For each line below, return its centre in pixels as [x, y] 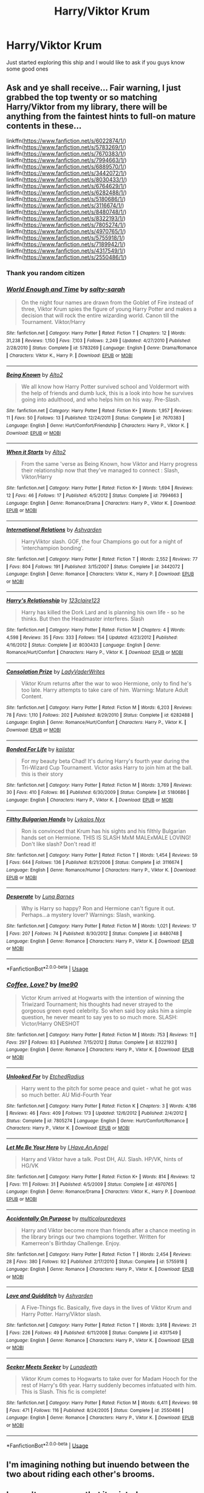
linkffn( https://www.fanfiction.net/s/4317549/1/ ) [66, 250]
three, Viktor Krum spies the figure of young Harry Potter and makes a [109, 309]
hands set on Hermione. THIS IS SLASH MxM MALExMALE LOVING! [106, 837]
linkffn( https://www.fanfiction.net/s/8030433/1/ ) [67, 179]
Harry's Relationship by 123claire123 [53, 600]
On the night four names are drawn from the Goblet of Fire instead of [107, 302]
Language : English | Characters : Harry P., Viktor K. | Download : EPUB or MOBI [90, 800]
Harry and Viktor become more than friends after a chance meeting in [108, 1230]
